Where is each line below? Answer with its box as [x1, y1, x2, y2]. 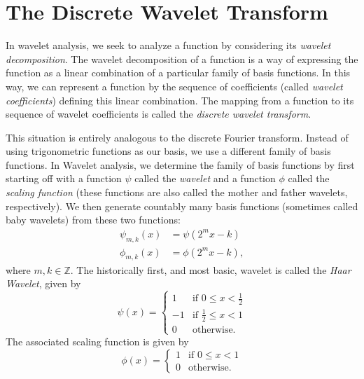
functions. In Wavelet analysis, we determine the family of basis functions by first [6, 157, 355, 172]
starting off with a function [6, 171, 122, 186]
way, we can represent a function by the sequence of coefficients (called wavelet [6, 78, 343, 93]
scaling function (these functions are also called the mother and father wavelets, [6, 185, 348, 200]
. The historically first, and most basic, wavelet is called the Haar [70, 262, 351, 277]
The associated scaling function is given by [6, 333, 189, 348]
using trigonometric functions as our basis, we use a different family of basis [6, 144, 331, 158]
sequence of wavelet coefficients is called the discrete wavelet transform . [6, 106, 311, 121]
